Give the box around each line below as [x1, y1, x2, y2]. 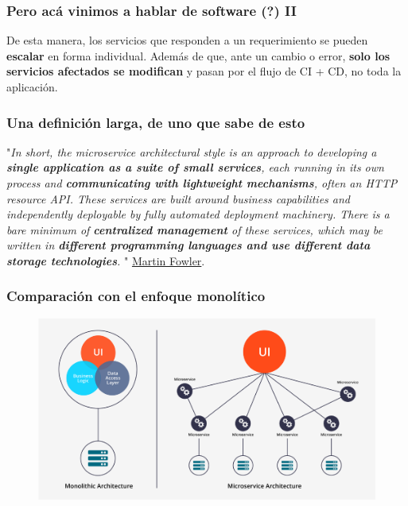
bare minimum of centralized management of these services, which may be [6, 221, 383, 238]
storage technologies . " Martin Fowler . [6, 252, 205, 268]
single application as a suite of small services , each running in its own [6, 159, 384, 176]
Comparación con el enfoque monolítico [6, 286, 266, 306]
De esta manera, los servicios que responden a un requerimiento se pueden [6, 32, 368, 48]
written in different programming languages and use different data [6, 237, 371, 253]
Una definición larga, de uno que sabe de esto [6, 112, 305, 132]
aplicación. [6, 79, 58, 95]
